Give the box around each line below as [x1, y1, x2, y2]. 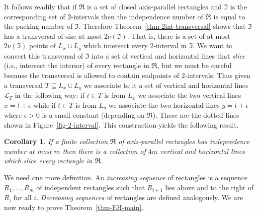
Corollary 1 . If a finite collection [4, 136, 108, 146]
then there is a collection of [63, 145, 146, 156]
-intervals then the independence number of [71, 11, 203, 21]
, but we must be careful [157, 60, 232, 71]
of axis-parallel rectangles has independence [118, 136, 250, 146]
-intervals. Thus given [185, 70, 251, 80]
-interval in [153, 40, 187, 51]
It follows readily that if [4, 1, 77, 11]
